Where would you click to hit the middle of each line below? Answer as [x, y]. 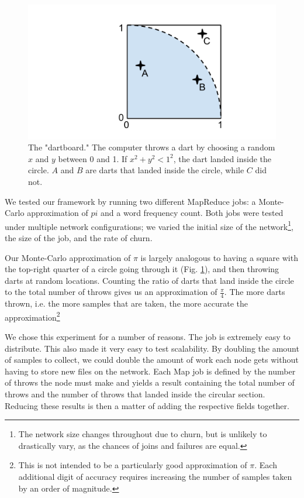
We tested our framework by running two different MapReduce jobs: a [130, 201]
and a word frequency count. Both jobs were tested [192, 213]
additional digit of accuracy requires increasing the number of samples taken [155, 477]
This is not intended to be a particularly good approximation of [133, 465]
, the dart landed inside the [222, 158]
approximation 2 [32, 316]
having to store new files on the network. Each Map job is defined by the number [150, 371]
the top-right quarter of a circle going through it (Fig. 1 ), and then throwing [142, 269]
